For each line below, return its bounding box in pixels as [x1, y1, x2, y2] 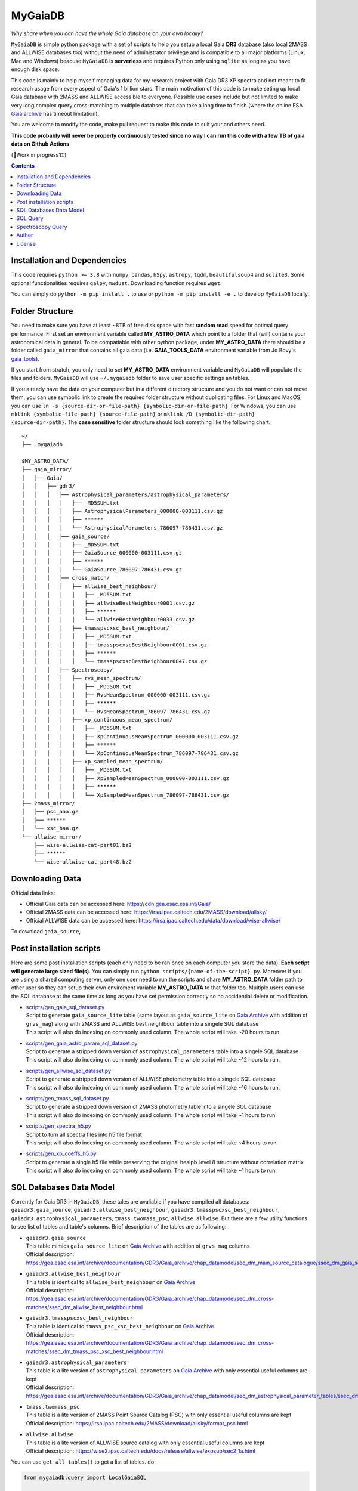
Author [16, 231, 33, 239]
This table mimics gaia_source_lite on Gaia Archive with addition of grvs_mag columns [26, 1242, 250, 1249]
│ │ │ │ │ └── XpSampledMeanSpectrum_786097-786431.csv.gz [21, 791, 230, 799]
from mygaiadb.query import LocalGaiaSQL [23, 1474, 147, 1481]
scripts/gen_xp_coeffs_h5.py [26, 1150, 97, 1157]
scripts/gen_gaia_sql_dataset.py [26, 1004, 105, 1011]
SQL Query [16, 215, 44, 222]
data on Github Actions [11, 140, 70, 147]
